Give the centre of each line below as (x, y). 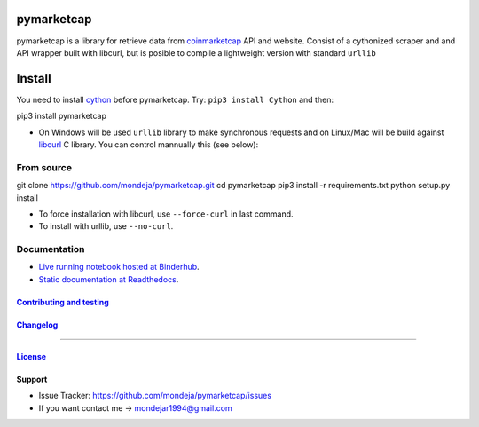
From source (44, 167)
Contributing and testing (63, 302)
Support (32, 379)
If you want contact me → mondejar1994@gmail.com (135, 407)
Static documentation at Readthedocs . (109, 279)
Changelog (37, 325)
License (31, 356)
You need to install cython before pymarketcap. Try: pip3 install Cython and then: (175, 99)
